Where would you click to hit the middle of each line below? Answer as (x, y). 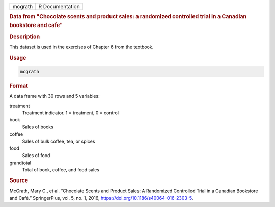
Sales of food (36, 156)
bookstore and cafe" (36, 25)
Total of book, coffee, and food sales (61, 170)
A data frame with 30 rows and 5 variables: (54, 96)
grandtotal (20, 163)
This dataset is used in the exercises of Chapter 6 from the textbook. (81, 47)
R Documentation (59, 6)
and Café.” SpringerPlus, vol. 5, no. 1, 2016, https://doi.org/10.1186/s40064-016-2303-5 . (101, 198)
